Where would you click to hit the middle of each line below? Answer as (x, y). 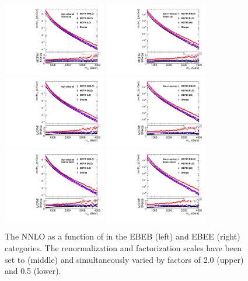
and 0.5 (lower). (33, 271)
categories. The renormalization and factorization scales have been (123, 247)
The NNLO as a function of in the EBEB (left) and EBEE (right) (123, 236)
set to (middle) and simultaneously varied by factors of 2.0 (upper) (124, 259)
